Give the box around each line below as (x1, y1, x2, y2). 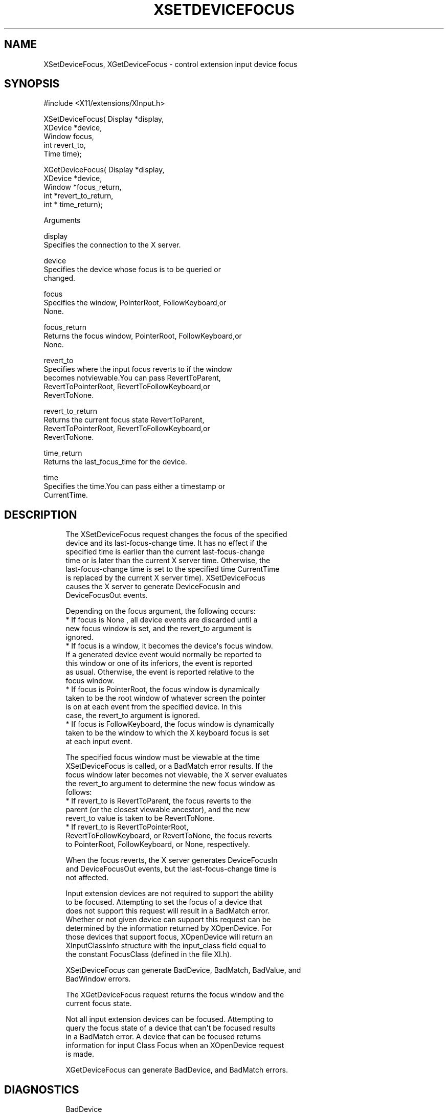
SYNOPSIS (4, 77, 60, 91)
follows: (65, 788, 92, 797)
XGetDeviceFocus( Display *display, (43, 165, 165, 174)
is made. (65, 1050, 95, 1059)
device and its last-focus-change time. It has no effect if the (65, 539, 267, 548)
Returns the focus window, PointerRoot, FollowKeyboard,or (43, 331, 242, 341)
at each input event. (65, 737, 132, 746)
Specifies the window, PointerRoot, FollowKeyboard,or (43, 298, 227, 307)
